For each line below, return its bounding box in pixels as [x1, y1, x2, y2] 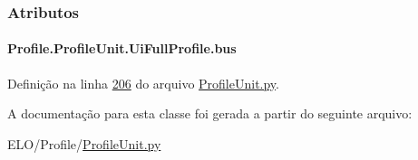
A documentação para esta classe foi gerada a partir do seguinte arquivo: [7, 104, 413, 123]
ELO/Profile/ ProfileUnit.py [7, 134, 161, 153]
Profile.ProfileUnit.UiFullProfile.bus [7, 39, 237, 58]
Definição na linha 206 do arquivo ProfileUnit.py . [7, 73, 280, 92]
